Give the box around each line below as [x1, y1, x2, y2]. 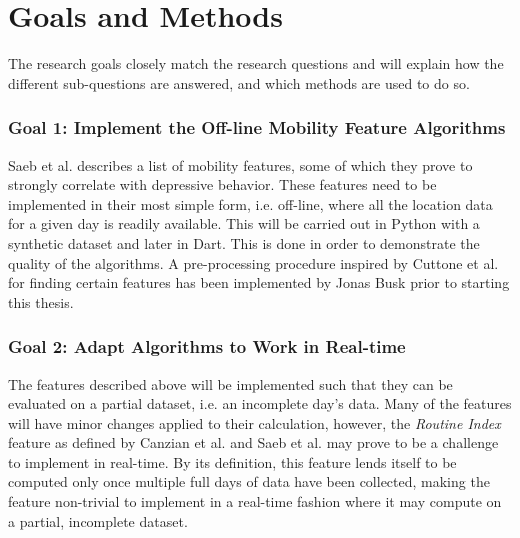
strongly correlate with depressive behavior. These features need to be [8, 174, 437, 195]
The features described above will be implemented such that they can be [8, 373, 453, 394]
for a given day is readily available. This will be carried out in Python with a [8, 213, 480, 234]
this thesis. [8, 291, 74, 312]
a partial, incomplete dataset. [8, 510, 188, 531]
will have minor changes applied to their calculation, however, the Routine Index [8, 412, 501, 433]
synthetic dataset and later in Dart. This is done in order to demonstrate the [8, 232, 480, 253]
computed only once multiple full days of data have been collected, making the [8, 471, 490, 492]
